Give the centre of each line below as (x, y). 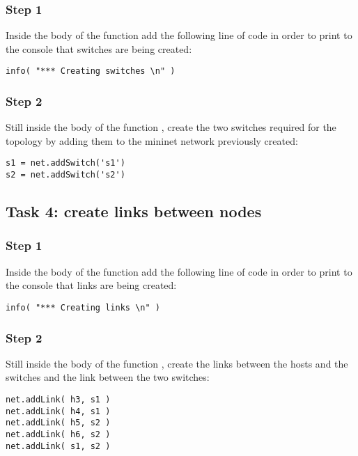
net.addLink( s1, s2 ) (58, 446)
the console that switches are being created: (99, 48)
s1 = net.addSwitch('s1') (65, 163)
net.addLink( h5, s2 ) (58, 423)
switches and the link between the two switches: (108, 377)
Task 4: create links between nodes (134, 211)
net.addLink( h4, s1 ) (58, 411)
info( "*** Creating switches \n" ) (91, 71)
